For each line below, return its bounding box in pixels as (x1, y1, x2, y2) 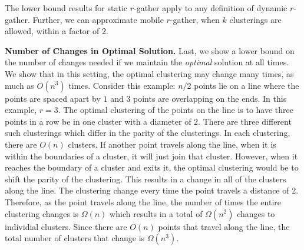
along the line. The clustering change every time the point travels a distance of (5, 184, 289, 196)
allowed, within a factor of (5, 25, 100, 37)
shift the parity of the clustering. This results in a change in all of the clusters (5, 172, 286, 185)
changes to (237, 207, 275, 219)
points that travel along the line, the (158, 220, 290, 232)
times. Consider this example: (68, 79, 176, 91)
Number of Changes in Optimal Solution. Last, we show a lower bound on (5, 44, 295, 56)
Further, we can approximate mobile (32, 13, 164, 25)
